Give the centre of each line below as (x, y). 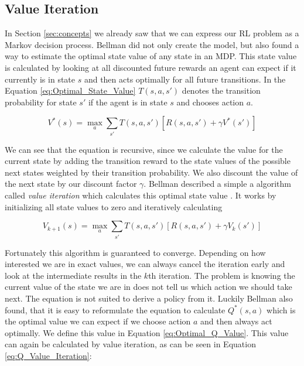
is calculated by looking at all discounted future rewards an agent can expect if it (151, 67)
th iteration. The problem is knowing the (222, 275)
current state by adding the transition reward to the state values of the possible (148, 161)
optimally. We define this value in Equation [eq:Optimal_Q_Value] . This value (147, 332)
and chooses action (210, 102)
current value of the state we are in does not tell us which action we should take (148, 287)
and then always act (236, 321)
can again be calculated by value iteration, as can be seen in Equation (130, 344)
